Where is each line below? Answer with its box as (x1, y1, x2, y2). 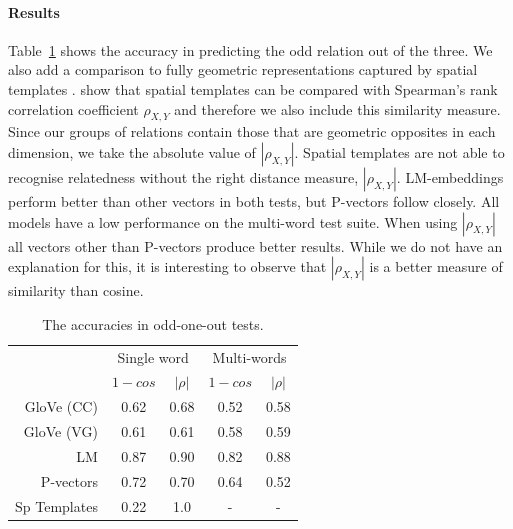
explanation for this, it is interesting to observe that (8, 256, 327, 277)
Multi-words (212, 346, 287, 367)
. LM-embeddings (396, 166, 504, 187)
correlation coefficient (8, 98, 139, 119)
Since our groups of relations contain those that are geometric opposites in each (8, 121, 496, 142)
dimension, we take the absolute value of (8, 141, 256, 162)
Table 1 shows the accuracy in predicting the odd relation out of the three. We (8, 39, 493, 60)
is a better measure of (369, 256, 503, 277)
